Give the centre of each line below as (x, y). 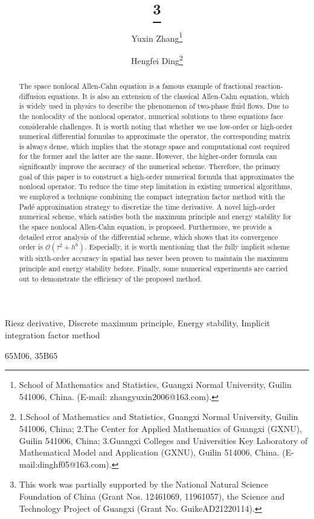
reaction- (269, 85)
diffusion (32, 96)
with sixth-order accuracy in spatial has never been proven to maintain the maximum (154, 258)
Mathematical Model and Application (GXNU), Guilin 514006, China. (149, 452)
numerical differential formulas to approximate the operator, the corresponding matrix (155, 136)
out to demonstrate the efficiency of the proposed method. (111, 278)
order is (31, 247)
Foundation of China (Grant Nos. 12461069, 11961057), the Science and (152, 496)
